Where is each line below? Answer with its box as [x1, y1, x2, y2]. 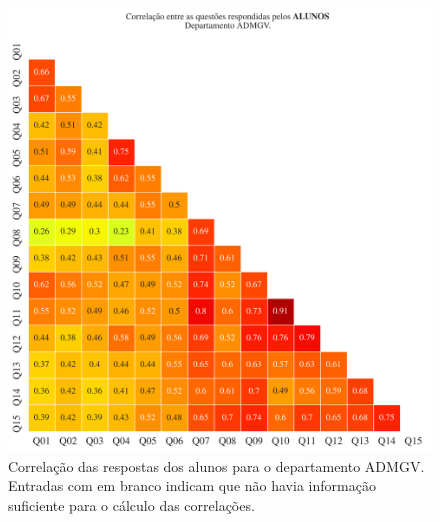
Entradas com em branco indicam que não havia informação [8, 475, 376, 496]
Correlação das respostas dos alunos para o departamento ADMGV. [8, 455, 425, 476]
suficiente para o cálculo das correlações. [8, 494, 255, 515]
